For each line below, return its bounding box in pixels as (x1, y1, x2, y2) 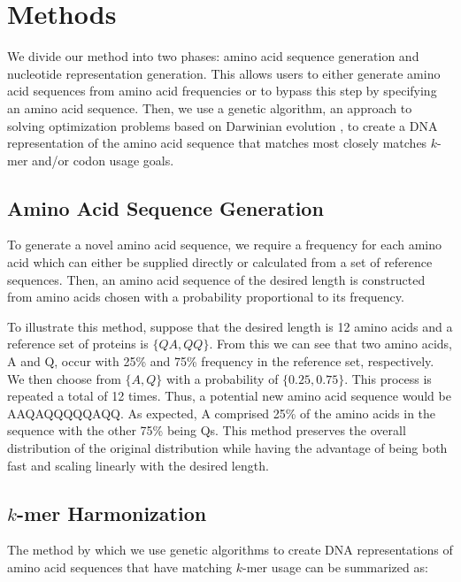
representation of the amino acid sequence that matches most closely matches (7, 134, 427, 152)
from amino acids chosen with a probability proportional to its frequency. (7, 287, 404, 306)
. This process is (344, 369, 432, 387)
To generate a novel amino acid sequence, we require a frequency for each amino (7, 235, 442, 254)
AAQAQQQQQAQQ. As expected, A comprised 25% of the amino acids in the (7, 403, 436, 422)
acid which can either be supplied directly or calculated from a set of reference (7, 253, 433, 272)
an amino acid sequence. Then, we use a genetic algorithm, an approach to (7, 98, 412, 117)
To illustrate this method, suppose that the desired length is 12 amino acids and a (7, 317, 453, 335)
